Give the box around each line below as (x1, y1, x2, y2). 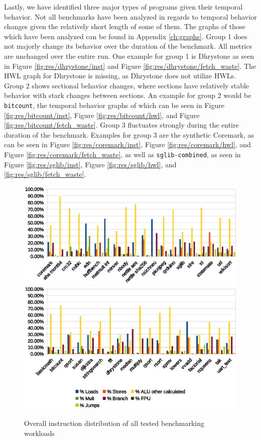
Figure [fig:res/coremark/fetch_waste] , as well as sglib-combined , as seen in (4, 149, 241, 159)
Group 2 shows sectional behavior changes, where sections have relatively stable (4, 80, 249, 90)
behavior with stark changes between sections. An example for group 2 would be (4, 90, 251, 100)
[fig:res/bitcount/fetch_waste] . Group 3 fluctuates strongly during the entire (4, 120, 239, 130)
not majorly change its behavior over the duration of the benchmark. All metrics (4, 41, 252, 51)
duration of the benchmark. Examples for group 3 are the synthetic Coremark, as (4, 129, 254, 140)
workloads (24, 427, 55, 438)
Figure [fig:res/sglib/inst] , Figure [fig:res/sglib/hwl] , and (4, 159, 177, 169)
